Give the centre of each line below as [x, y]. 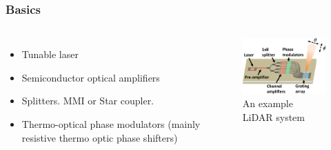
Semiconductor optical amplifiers [91, 77]
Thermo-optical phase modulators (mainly [111, 124]
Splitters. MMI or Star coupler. [88, 101]
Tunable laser [50, 54]
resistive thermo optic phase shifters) [100, 137]
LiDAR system [273, 117]
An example [268, 103]
